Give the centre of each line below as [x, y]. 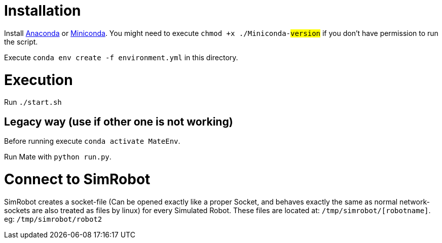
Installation [43, 11]
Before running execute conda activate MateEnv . [92, 141]
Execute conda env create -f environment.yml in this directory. [121, 57]
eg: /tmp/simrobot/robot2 [53, 219]
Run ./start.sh [33, 102]
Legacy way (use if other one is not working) [119, 121]
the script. [21, 42]
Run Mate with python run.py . [58, 157]
